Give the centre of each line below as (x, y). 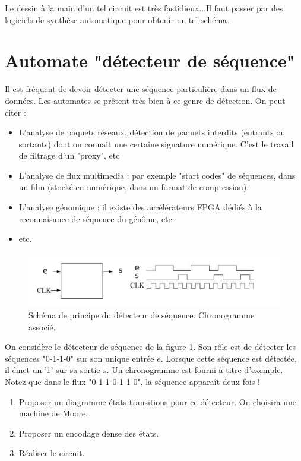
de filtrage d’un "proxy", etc (69, 155)
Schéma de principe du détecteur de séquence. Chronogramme (142, 315)
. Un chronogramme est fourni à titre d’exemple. (195, 370)
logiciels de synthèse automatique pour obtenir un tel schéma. (117, 19)
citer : (15, 112)
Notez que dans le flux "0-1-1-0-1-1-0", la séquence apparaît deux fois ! (132, 382)
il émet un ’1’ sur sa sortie (53, 370)
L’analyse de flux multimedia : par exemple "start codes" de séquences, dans (157, 175)
